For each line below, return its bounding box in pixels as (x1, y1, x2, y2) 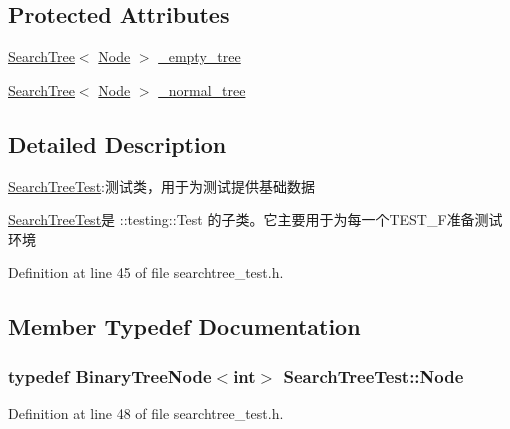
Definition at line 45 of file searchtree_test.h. (8, 262, 284, 283)
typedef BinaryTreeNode (8, 363, 212, 388)
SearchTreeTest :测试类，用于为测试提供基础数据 (8, 175, 315, 196)
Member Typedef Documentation (8, 311, 361, 342)
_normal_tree (158, 79, 246, 100)
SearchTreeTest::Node (283, 363, 464, 388)
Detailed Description (8, 128, 227, 159)
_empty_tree (158, 46, 241, 67)
